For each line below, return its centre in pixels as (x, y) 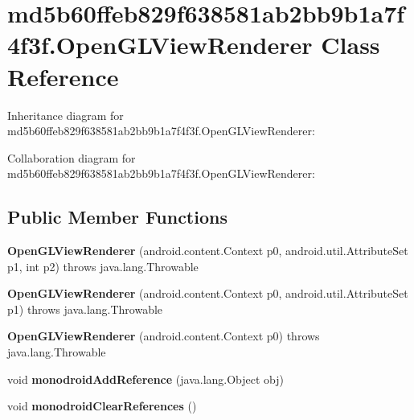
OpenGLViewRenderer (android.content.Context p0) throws (164, 336)
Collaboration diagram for (72, 157)
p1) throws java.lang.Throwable (85, 309)
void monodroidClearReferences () (102, 406)
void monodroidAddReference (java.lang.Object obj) (146, 379)
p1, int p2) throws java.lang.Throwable (103, 266)
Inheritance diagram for (66, 115)
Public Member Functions (117, 217)
